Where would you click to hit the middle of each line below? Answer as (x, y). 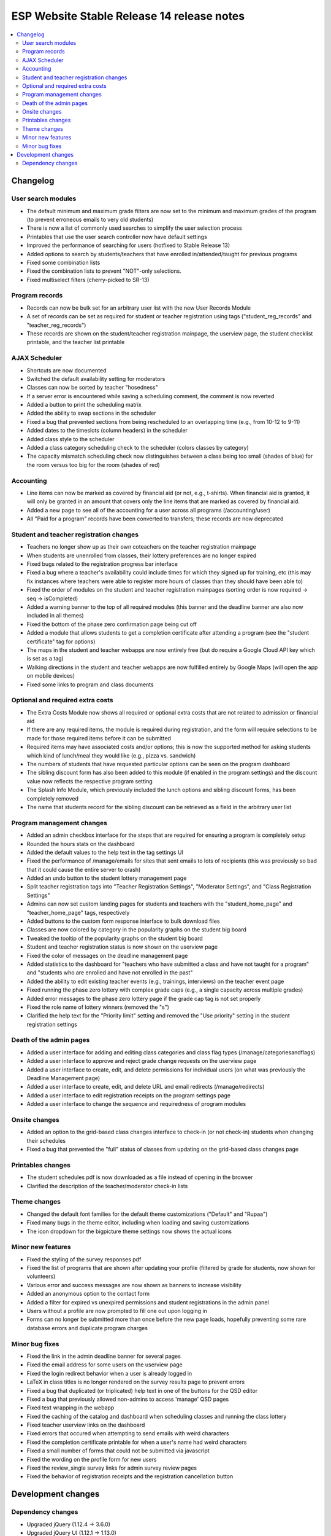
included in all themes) (55, 616)
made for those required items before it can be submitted (99, 738)
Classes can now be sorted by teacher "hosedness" (93, 388)
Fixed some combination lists (63, 262)
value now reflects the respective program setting (89, 781)
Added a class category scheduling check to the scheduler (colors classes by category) (138, 448)
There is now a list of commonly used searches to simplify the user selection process (134, 228)
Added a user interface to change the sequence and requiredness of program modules (136, 1104)
